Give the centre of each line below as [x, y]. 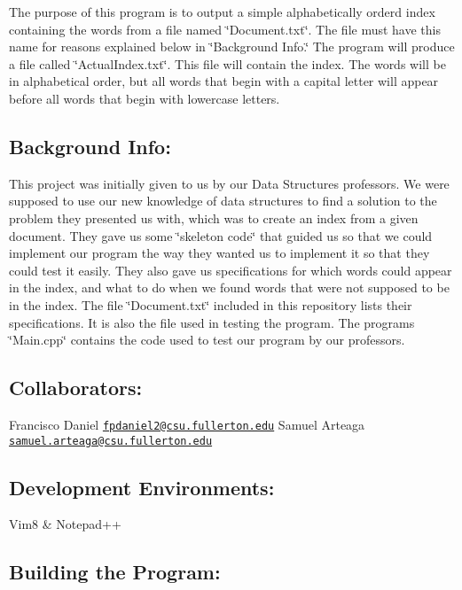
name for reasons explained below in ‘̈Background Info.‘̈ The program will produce [232, 47]
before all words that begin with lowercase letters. [145, 98]
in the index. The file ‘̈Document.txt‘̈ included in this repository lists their [211, 304]
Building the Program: [115, 572]
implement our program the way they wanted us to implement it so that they [219, 253]
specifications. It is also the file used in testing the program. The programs [212, 322]
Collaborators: [76, 388]
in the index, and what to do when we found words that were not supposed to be [229, 287]
